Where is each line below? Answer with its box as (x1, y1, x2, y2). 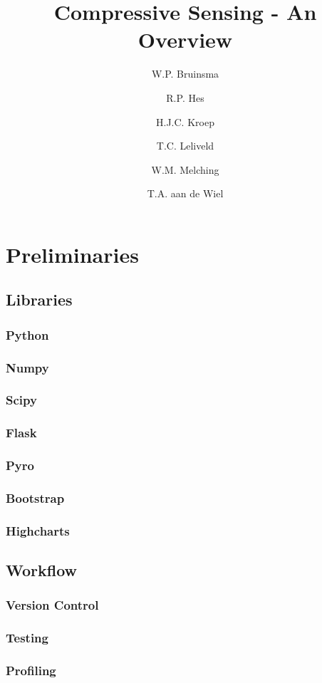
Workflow (6, 559, 78, 581)
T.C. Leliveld (156, 138, 214, 153)
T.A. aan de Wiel (147, 186, 224, 201)
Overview (137, 25, 233, 54)
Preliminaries (6, 239, 139, 268)
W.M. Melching (151, 162, 219, 177)
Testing (6, 629, 48, 647)
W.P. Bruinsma (151, 66, 219, 81)
